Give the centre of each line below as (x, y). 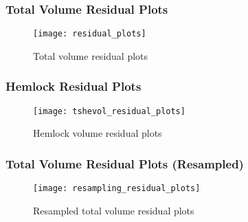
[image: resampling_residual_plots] (117, 189)
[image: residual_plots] (90, 34)
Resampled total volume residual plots (114, 210)
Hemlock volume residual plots (98, 133)
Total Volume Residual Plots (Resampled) (125, 163)
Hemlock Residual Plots (74, 86)
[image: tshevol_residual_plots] (109, 111)
